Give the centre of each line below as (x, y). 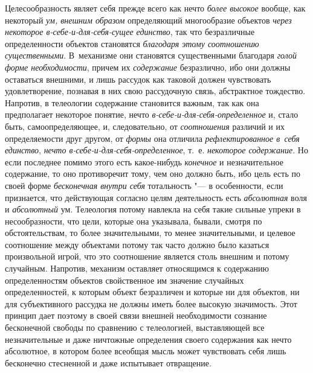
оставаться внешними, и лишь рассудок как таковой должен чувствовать (138, 79)
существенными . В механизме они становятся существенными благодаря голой (151, 55)
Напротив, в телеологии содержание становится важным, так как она (132, 102)
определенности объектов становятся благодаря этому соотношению (132, 43)
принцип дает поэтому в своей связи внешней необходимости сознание (136, 315)
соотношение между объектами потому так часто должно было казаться (137, 244)
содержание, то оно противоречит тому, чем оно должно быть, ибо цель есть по (153, 174)
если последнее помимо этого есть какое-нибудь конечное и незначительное (144, 161)
